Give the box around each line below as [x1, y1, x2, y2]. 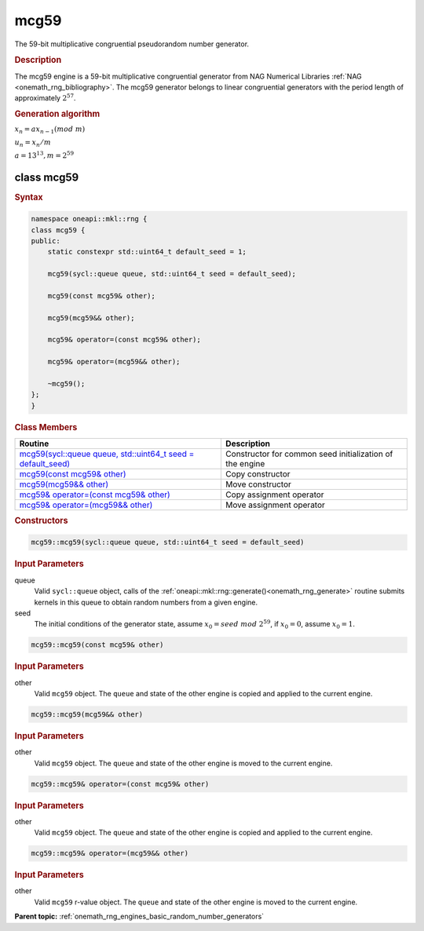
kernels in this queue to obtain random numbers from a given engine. [34, 597, 258, 607]
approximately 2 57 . [14, 93, 76, 103]
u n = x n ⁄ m [14, 137, 51, 148]
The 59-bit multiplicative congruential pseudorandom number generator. [14, 39, 250, 49]
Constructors [14, 515, 68, 526]
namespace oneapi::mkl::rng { [31, 214, 148, 224]
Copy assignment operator [225, 489, 325, 500]
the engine [225, 458, 265, 469]
